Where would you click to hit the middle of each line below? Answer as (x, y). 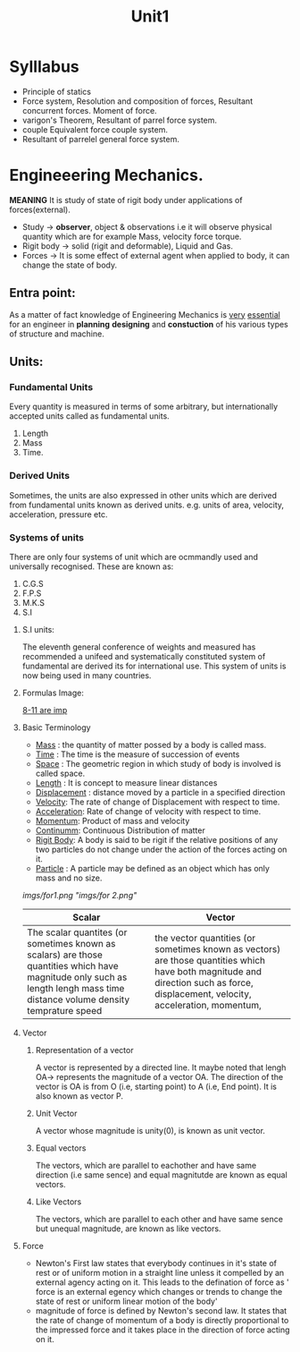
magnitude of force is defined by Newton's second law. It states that (161, 1310)
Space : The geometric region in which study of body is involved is (158, 763)
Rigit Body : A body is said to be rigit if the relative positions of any (157, 839)
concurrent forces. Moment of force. (90, 110)
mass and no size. (69, 878)
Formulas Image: (53, 693)
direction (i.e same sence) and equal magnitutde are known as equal (161, 1175)
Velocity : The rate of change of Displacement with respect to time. (158, 802)
